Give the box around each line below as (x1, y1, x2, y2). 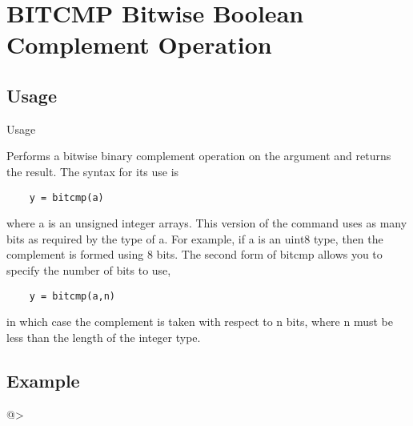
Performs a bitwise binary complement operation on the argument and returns (6, 147, 391, 164)
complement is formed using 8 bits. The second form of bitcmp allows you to (6, 246, 383, 263)
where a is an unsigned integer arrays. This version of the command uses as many (6, 215, 407, 231)
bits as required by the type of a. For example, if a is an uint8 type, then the (6, 230, 383, 247)
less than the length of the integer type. (6, 328, 201, 345)
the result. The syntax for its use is (6, 163, 179, 179)
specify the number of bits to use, (6, 261, 171, 278)
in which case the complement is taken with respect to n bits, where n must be (6, 313, 393, 330)
